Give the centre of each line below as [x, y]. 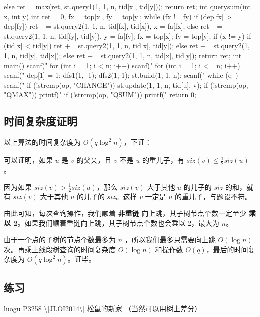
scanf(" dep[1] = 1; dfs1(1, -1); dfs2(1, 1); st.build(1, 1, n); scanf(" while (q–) [121, 75]
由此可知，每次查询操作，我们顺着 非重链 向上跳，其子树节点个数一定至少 [125, 213]
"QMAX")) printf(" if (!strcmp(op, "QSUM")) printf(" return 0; [100, 94]
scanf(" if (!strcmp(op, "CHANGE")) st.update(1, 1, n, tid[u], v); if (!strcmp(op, [126, 84]
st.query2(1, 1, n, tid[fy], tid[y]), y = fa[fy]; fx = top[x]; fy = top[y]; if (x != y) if [128, 36]
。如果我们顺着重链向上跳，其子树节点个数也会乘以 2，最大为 [119, 223]
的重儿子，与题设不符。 [213, 196]
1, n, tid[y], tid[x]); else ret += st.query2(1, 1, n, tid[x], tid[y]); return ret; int [123, 55]
